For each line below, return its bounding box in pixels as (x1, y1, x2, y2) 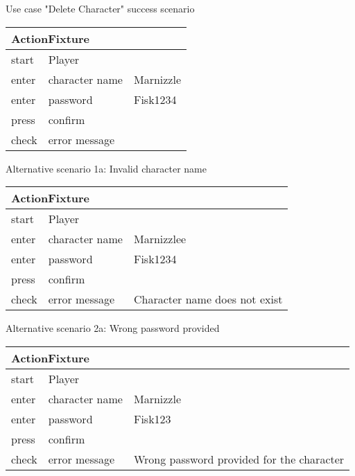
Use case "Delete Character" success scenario (6, 1, 195, 15)
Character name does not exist (133, 291, 283, 308)
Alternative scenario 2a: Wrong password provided (6, 321, 220, 335)
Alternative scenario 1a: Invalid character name (6, 161, 207, 175)
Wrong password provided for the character (133, 450, 345, 467)
